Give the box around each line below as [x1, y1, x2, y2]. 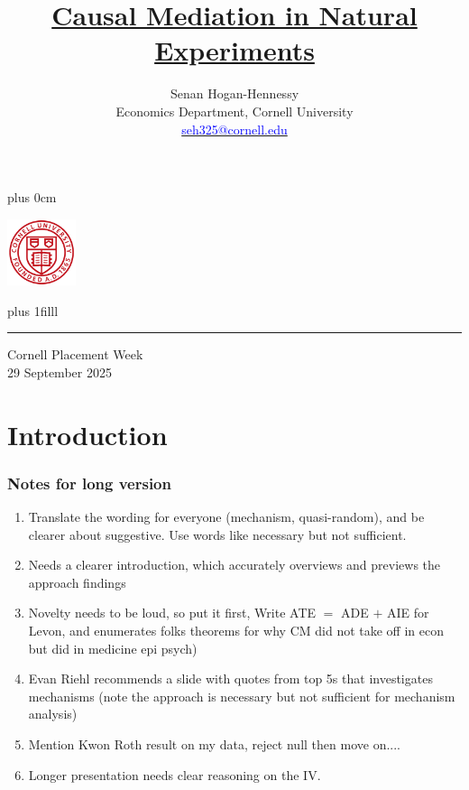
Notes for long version [7, 471, 171, 494]
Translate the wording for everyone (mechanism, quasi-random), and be [28, 507, 425, 526]
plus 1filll [7, 301, 59, 320]
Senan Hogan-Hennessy [170, 84, 299, 103]
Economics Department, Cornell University [115, 101, 354, 120]
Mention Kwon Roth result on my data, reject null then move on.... [28, 735, 400, 754]
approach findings [28, 572, 126, 591]
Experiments [154, 32, 315, 69]
